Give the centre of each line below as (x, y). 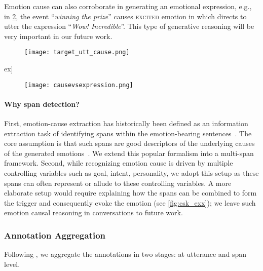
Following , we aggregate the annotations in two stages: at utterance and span (125, 254)
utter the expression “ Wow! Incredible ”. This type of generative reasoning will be (129, 26)
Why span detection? (42, 104)
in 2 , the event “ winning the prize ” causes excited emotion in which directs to (125, 16)
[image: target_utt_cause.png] (77, 52)
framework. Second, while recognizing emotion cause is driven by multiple (119, 163)
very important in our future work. (58, 36)
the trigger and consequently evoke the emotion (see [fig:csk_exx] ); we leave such (130, 202)
